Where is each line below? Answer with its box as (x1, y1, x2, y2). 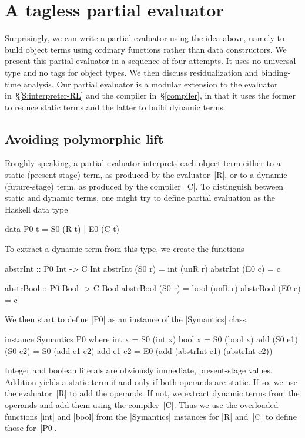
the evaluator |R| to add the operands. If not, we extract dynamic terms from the (5, 387, 300, 399)
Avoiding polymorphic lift (5, 129, 164, 147)
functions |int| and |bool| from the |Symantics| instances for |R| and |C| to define (5, 410, 297, 422)
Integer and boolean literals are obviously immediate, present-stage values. (5, 364, 273, 376)
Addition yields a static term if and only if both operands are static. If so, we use (5, 375, 297, 388)
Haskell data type (5, 203, 68, 215)
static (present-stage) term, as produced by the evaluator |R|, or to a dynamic (5, 169, 287, 181)
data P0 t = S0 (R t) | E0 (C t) (5, 223, 120, 235)
